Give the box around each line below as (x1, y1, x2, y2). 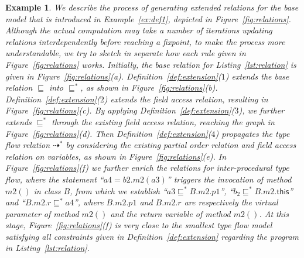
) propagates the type (215, 127, 290, 139)
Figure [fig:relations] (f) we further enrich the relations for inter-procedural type (5, 161, 289, 174)
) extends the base (225, 70, 289, 82)
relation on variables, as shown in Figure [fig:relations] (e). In (5, 150, 227, 162)
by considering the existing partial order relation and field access (66, 139, 296, 151)
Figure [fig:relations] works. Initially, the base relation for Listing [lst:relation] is (5, 58, 296, 70)
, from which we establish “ (70, 184, 167, 197)
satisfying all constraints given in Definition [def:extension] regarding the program (5, 230, 299, 242)
